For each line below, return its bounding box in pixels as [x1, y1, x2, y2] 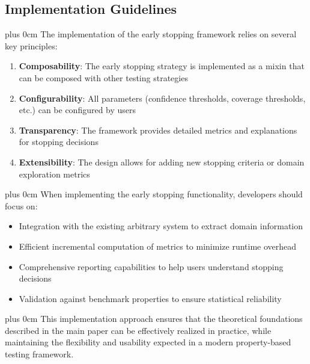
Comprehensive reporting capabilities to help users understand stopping [19, 260, 284, 273]
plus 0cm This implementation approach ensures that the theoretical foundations [5, 312, 303, 325]
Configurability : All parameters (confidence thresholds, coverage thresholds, [19, 91, 306, 104]
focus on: [5, 199, 38, 212]
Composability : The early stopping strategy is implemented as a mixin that [19, 60, 305, 72]
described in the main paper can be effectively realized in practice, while [5, 324, 272, 336]
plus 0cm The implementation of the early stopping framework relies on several [5, 28, 297, 40]
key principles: [5, 39, 58, 52]
